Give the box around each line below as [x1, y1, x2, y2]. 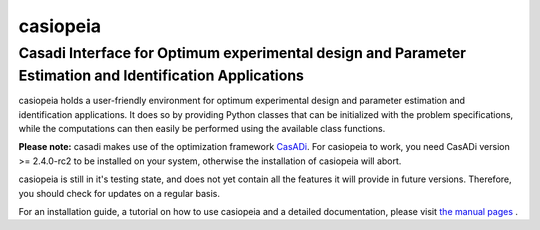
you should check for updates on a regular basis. [18, 187, 220, 199]
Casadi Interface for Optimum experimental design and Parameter [18, 44, 467, 62]
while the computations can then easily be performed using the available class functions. [18, 123, 386, 135]
